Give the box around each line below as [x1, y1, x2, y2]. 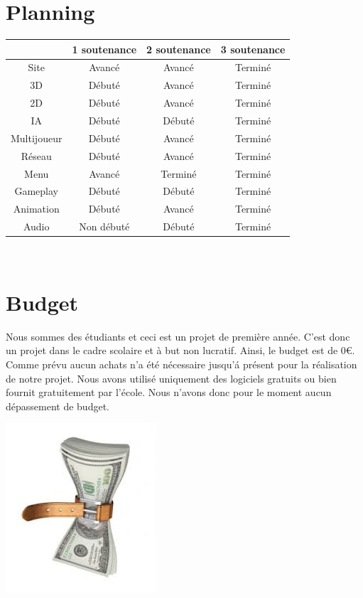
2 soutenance [146, 41, 211, 56]
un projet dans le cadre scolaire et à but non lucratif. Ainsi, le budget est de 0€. [6, 343, 355, 358]
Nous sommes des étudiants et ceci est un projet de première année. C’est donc [6, 329, 350, 343]
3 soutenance [220, 41, 286, 56]
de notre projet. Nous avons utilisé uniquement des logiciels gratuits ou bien [6, 370, 337, 385]
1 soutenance [72, 41, 137, 56]
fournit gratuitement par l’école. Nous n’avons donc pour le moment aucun [6, 385, 332, 400]
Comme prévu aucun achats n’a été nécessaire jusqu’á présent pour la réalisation [6, 357, 357, 372]
